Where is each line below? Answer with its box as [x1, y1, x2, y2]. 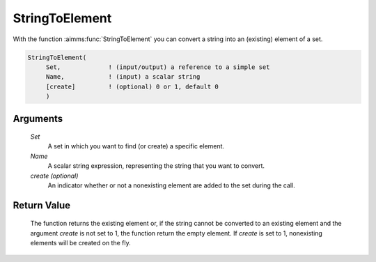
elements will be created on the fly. [30, 239, 132, 247]
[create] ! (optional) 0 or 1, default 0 [45, 82, 219, 91]
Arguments [13, 112, 63, 125]
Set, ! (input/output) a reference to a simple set [45, 63, 270, 71]
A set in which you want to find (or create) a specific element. [47, 142, 225, 151]
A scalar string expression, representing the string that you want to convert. [47, 162, 265, 170]
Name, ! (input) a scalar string [45, 73, 201, 81]
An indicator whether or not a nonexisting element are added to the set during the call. [47, 181, 295, 190]
